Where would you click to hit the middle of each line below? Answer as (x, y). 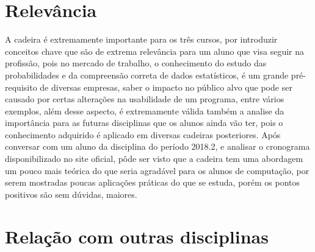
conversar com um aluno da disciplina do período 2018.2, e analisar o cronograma (157, 146)
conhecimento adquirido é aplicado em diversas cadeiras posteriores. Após (143, 134)
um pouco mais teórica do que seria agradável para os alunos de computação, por (157, 170)
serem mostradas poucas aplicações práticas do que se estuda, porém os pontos (153, 182)
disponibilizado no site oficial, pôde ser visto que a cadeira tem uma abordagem (154, 159)
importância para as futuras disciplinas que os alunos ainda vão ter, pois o (144, 123)
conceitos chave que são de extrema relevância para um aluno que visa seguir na (155, 51)
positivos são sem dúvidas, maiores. (71, 194)
